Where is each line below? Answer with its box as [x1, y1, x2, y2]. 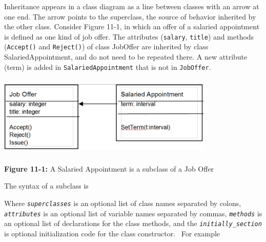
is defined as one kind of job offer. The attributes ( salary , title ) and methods [4, 31, 254, 42]
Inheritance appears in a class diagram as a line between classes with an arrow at [4, 1, 259, 11]
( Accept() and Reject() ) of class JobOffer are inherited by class [4, 41, 209, 52]
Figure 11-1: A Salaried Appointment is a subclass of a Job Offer [4, 163, 214, 174]
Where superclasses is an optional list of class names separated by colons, [4, 198, 241, 209]
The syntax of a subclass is [4, 180, 89, 191]
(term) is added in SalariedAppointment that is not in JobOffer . [4, 61, 211, 72]
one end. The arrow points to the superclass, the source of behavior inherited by [4, 11, 256, 22]
